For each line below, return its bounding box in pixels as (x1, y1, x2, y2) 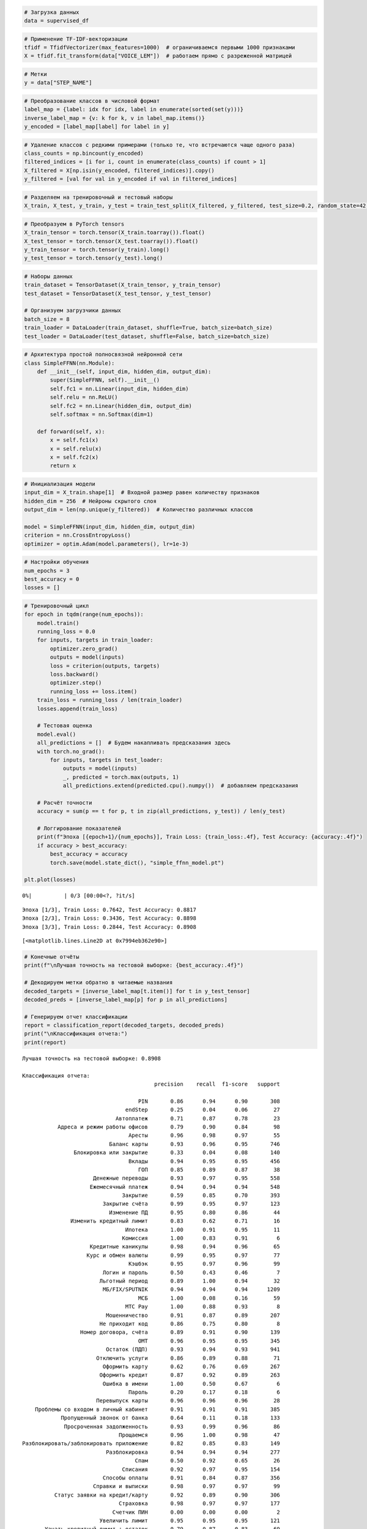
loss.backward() (50, 671, 99, 678)
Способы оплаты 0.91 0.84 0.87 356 (102, 1474, 281, 1481)
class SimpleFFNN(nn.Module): (24, 360, 115, 366)
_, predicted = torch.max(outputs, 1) (62, 774, 180, 780)
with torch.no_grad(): (37, 748, 105, 755)
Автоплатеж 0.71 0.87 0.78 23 (115, 1115, 281, 1122)
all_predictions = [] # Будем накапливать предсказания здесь (37, 739, 231, 746)
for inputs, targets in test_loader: (50, 756, 163, 763)
